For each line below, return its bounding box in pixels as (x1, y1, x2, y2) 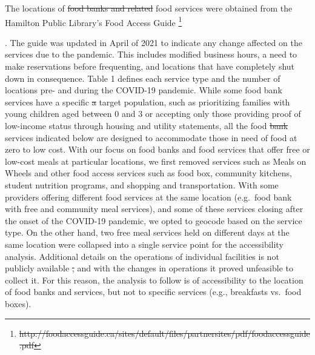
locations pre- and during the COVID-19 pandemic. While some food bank (5, 84, 282, 96)
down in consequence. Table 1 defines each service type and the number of (5, 71, 280, 84)
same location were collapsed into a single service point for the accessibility (5, 237, 283, 250)
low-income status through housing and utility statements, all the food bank (5, 119, 288, 131)
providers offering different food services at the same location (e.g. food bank (5, 190, 292, 203)
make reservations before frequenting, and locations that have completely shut (5, 60, 295, 73)
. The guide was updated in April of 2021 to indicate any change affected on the (5, 36, 302, 48)
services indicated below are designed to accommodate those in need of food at (5, 131, 297, 144)
